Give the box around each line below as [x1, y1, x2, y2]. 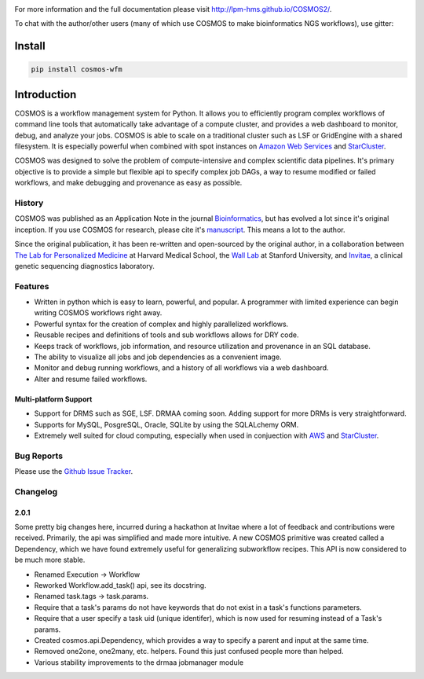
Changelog [14, 486, 58, 497]
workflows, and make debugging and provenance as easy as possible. [14, 178, 243, 188]
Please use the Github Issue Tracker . [14, 467, 133, 476]
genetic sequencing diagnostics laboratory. [14, 261, 155, 270]
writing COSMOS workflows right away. [34, 308, 163, 317]
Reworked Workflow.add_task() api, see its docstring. [34, 581, 207, 590]
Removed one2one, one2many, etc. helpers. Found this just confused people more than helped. [34, 647, 344, 656]
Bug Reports [14, 450, 63, 461]
